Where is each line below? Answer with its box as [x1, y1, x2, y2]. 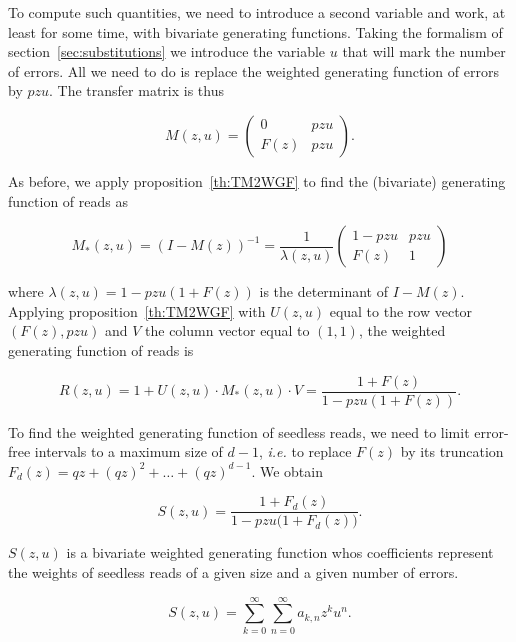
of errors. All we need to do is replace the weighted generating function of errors [8, 60, 499, 81]
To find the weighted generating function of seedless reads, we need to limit [8, 421, 470, 442]
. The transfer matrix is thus [49, 80, 224, 101]
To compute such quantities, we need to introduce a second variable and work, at [8, 2, 506, 22]
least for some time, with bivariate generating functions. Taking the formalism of [8, 21, 503, 42]
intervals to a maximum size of [34, 441, 223, 462]
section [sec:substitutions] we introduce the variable [8, 41, 326, 62]
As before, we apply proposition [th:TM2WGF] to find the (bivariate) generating [8, 170, 506, 191]
